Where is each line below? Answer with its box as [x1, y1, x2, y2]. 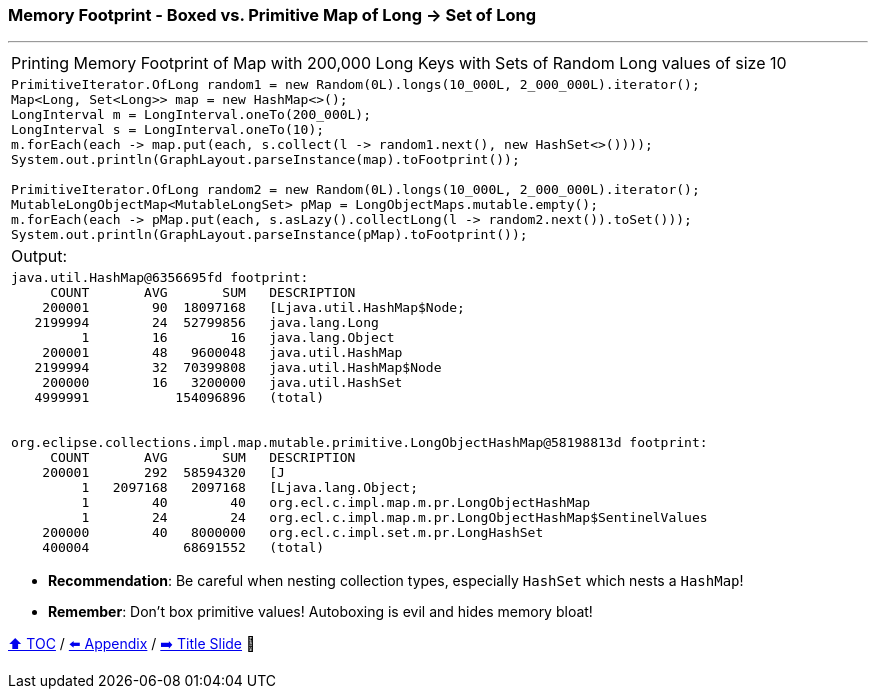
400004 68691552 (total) [42, 540, 325, 556]
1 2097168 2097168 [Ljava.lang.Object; [81, 480, 418, 496]
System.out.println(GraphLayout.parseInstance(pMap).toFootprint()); [11, 227, 528, 243]
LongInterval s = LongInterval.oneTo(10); [11, 122, 325, 138]
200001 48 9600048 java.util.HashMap [42, 345, 403, 361]
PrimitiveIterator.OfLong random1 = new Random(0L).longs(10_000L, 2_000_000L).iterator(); [11, 77, 700, 93]
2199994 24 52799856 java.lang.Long [34, 315, 379, 331]
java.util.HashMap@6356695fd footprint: [11, 270, 309, 286]
